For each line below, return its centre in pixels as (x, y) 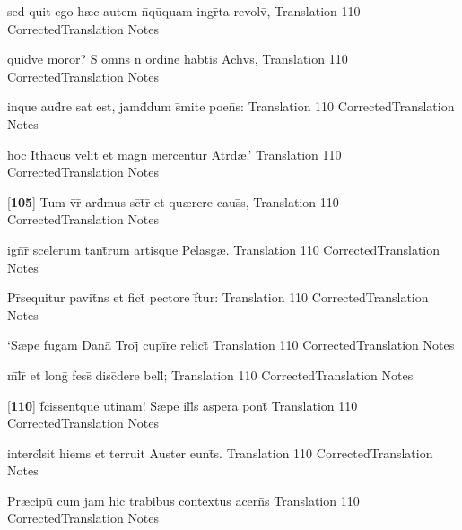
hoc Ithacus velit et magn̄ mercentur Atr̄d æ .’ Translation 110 (174, 154)
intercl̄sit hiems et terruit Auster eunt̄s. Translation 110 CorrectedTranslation (220, 452)
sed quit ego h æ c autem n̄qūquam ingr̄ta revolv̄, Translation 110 (184, 11)
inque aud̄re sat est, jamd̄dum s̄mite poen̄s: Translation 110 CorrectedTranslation (231, 106)
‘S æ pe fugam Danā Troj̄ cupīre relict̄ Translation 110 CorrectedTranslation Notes (231, 345)
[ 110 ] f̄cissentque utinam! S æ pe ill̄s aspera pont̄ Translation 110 (183, 405)
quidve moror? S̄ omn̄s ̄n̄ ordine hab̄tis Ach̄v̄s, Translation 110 (178, 59)
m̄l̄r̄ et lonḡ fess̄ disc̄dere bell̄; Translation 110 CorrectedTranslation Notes (210, 374)
